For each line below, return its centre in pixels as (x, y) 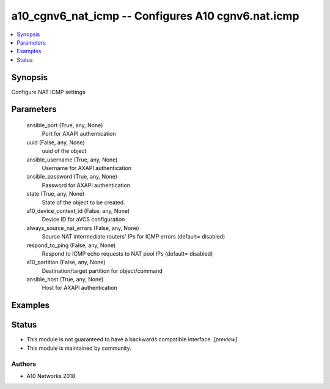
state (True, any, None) (56, 194)
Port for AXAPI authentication (79, 134)
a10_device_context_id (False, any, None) (78, 210)
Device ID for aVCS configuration (83, 220)
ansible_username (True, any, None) (72, 160)
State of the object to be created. (83, 202)
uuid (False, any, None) (56, 142)
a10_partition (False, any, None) (66, 262)
